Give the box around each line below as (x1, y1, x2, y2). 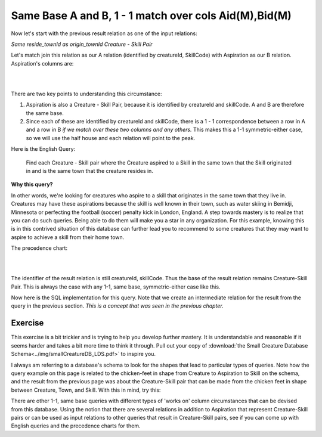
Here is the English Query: (11, 145, 76, 153)
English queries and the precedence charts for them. (11, 422, 141, 429)
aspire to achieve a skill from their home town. (11, 233, 125, 241)
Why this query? (11, 181, 53, 188)
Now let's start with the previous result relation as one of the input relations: (11, 30, 197, 37)
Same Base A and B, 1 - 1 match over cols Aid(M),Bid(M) (11, 9, 292, 22)
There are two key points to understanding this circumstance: (11, 90, 162, 97)
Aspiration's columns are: (11, 60, 74, 67)
